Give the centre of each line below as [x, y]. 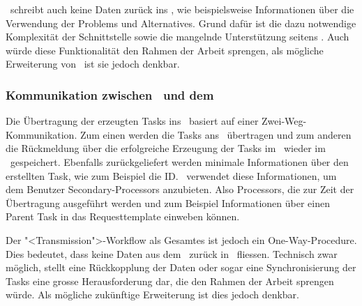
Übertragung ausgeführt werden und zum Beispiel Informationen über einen [168, 202]
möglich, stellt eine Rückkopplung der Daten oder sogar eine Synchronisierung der [181, 267]
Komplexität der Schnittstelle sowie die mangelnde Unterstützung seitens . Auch [178, 37]
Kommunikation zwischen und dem [110, 94]
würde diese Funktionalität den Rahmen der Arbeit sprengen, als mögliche [165, 50]
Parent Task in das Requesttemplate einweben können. [123, 216]
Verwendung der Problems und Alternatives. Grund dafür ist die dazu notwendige [181, 23]
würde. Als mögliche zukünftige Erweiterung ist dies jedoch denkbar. [152, 294]
